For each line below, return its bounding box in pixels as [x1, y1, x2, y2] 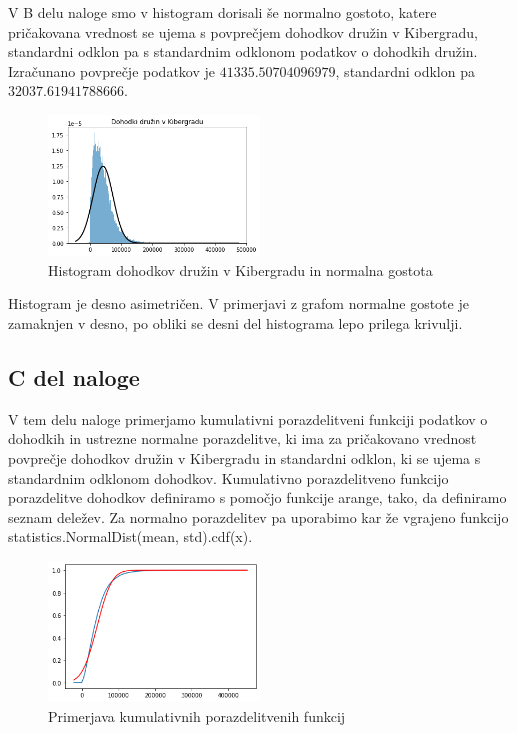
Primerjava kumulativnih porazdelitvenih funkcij [48, 705, 346, 726]
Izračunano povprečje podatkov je [8, 60, 215, 81]
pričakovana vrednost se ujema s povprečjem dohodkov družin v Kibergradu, [8, 21, 478, 42]
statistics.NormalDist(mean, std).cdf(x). [8, 526, 253, 547]
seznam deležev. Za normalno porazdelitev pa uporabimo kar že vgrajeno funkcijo [8, 506, 509, 527]
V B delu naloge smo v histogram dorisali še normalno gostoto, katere [8, 2, 437, 22]
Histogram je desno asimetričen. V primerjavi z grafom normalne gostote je [8, 293, 469, 314]
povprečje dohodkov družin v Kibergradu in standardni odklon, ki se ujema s [8, 448, 481, 469]
